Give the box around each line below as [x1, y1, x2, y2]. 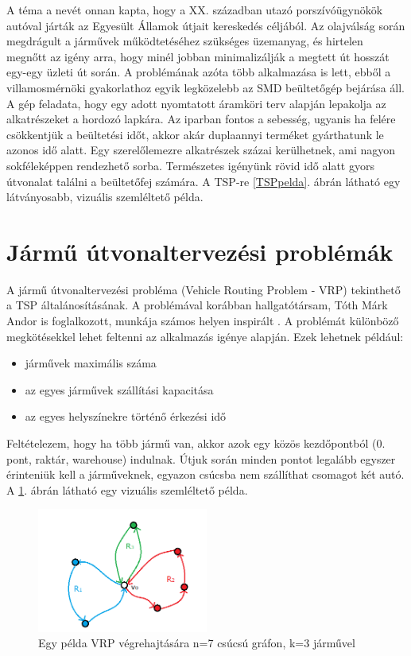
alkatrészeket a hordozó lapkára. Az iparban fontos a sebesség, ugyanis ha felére [6, 111, 396, 127]
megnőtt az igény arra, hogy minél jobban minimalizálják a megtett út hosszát [6, 48, 390, 64]
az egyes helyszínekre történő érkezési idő [25, 408, 227, 425]
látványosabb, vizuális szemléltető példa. [6, 188, 204, 205]
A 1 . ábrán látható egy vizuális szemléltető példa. [6, 481, 248, 498]
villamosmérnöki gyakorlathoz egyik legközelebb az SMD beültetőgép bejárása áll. [6, 79, 405, 95]
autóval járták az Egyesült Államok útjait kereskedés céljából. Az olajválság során [6, 17, 405, 33]
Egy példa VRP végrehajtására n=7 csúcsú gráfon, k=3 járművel [38, 635, 355, 651]
